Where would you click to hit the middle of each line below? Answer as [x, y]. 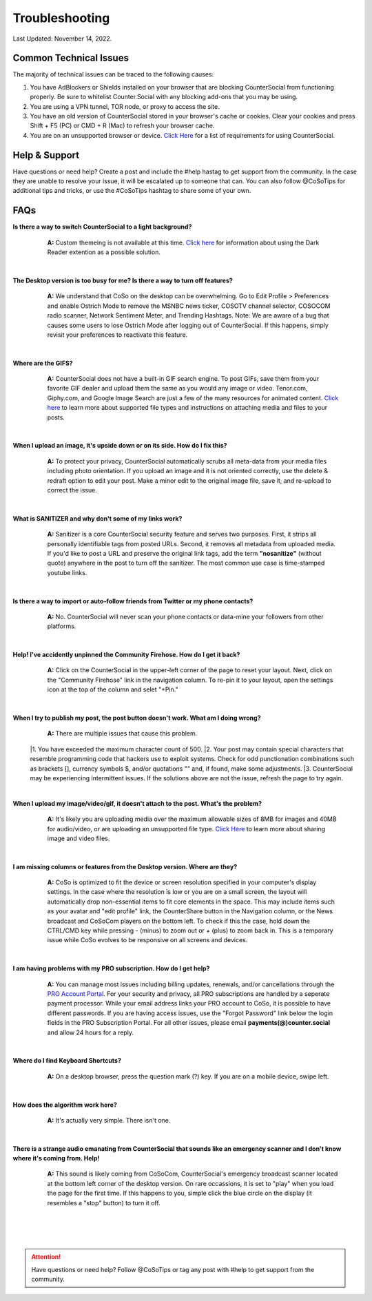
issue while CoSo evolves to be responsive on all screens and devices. [147, 940]
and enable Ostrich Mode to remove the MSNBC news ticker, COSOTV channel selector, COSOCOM [189, 306]
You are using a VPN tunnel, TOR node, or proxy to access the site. [125, 106]
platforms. [62, 626]
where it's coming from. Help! [56, 1158]
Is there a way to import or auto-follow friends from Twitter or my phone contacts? [133, 601]
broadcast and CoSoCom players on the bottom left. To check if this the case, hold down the [178, 921]
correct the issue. [72, 490]
